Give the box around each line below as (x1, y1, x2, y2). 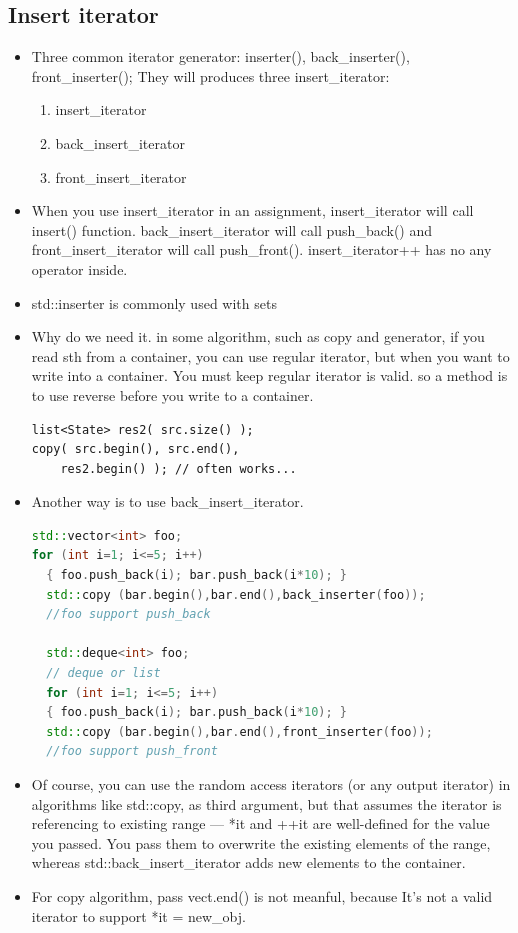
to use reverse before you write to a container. (31, 384, 314, 405)
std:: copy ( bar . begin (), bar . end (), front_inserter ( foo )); (46, 724, 433, 739)
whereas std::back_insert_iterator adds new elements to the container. (31, 852, 466, 873)
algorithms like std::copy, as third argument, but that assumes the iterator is (31, 793, 502, 814)
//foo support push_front (46, 744, 218, 759)
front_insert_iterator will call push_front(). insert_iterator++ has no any (31, 239, 492, 260)
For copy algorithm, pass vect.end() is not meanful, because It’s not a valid (31, 885, 493, 906)
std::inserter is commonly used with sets (31, 292, 277, 313)
